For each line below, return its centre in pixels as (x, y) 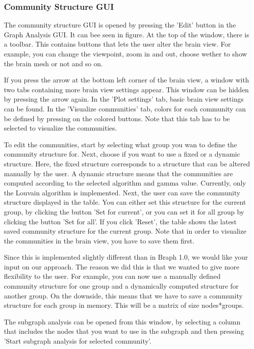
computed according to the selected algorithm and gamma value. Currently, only (125, 183)
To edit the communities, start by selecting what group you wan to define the (121, 144)
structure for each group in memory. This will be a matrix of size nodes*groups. (124, 305)
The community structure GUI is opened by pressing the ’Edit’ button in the (120, 25)
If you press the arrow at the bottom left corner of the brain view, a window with (127, 80)
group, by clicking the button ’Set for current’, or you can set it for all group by (124, 211)
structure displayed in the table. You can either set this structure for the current (125, 202)
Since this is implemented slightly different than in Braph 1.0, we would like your (126, 257)
